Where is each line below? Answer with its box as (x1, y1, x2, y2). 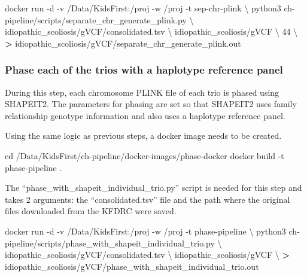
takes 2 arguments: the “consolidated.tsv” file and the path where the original (5, 193, 290, 205)
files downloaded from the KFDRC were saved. (5, 205, 177, 217)
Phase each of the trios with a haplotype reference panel (5, 62, 283, 77)
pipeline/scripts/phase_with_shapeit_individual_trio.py (5, 236, 215, 249)
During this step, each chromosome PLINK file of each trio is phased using (5, 86, 279, 98)
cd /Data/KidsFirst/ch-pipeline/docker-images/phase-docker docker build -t (5, 149, 284, 162)
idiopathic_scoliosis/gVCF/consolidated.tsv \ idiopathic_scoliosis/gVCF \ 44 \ (5, 25, 298, 38)
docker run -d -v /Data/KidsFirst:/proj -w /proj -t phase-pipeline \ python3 (5, 224, 286, 237)
